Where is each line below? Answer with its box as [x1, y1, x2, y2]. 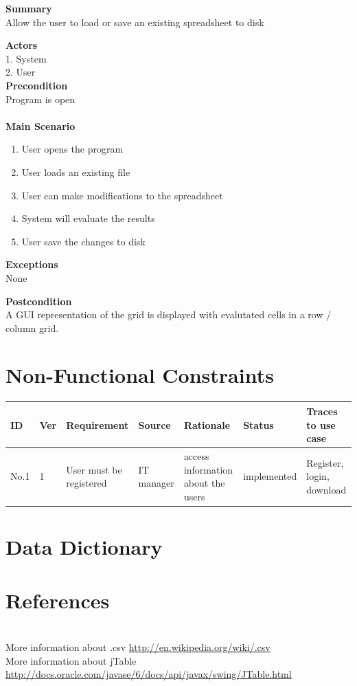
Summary [5, 1, 52, 15]
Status [243, 417, 274, 432]
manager [138, 476, 174, 490]
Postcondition [5, 294, 72, 308]
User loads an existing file [21, 164, 130, 179]
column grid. [5, 320, 59, 335]
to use [306, 417, 336, 432]
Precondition [5, 78, 68, 92]
